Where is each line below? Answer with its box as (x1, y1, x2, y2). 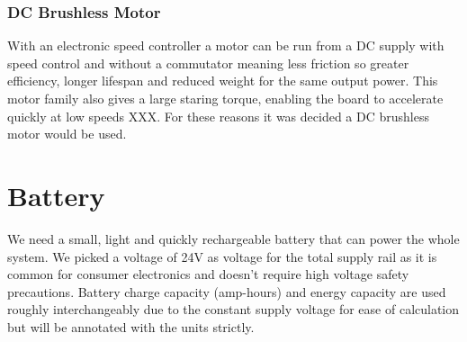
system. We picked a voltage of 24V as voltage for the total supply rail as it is (7, 247, 437, 265)
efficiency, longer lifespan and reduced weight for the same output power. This (7, 71, 438, 90)
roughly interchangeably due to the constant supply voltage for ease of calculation (7, 300, 460, 319)
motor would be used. (7, 124, 127, 143)
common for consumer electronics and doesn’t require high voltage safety (7, 265, 409, 283)
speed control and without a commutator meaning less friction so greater (7, 53, 409, 72)
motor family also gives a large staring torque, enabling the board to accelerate (7, 89, 444, 107)
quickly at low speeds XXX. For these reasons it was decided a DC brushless (7, 106, 429, 125)
